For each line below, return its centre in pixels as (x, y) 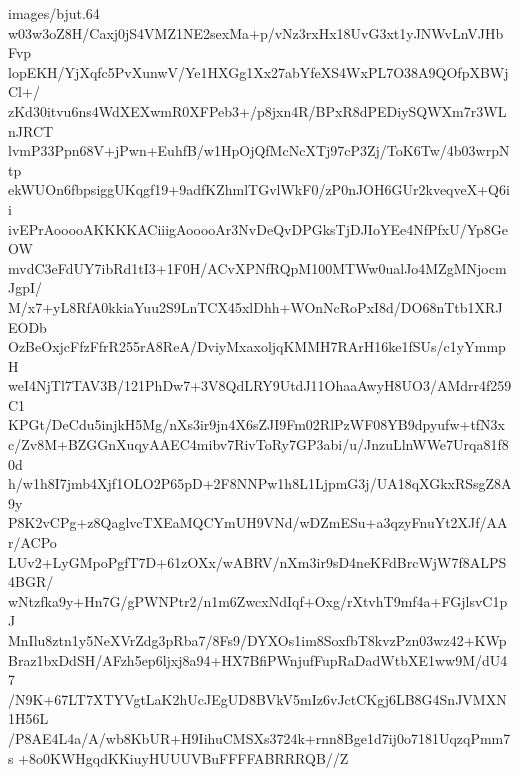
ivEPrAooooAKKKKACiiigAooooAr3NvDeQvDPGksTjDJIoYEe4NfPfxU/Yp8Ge (258, 228)
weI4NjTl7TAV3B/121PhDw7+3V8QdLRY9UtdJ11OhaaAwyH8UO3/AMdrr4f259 (260, 385)
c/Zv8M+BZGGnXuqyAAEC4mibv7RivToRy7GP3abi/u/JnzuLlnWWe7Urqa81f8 (258, 444)
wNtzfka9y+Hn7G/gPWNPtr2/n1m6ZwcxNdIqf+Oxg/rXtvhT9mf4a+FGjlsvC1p (258, 600)
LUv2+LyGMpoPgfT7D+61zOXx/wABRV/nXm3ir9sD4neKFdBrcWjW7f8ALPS (257, 561)
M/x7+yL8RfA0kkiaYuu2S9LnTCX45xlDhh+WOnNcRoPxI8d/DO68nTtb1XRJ (255, 306)
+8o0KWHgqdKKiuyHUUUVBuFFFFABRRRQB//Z (183, 757)
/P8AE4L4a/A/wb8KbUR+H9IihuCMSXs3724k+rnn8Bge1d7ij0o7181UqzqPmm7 (259, 737)
